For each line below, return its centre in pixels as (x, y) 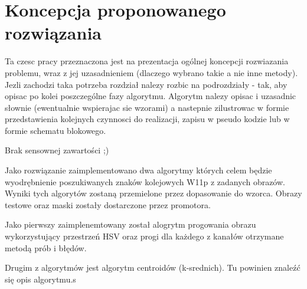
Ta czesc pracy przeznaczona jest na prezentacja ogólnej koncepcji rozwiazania (147, 61)
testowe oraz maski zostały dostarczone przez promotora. (108, 204)
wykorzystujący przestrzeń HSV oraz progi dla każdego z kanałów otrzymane (144, 236)
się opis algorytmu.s (40, 279)
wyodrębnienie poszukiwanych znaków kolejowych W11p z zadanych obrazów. (145, 181)
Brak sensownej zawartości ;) (57, 150)
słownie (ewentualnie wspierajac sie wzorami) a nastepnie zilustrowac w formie (147, 107)
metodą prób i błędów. (46, 247)
